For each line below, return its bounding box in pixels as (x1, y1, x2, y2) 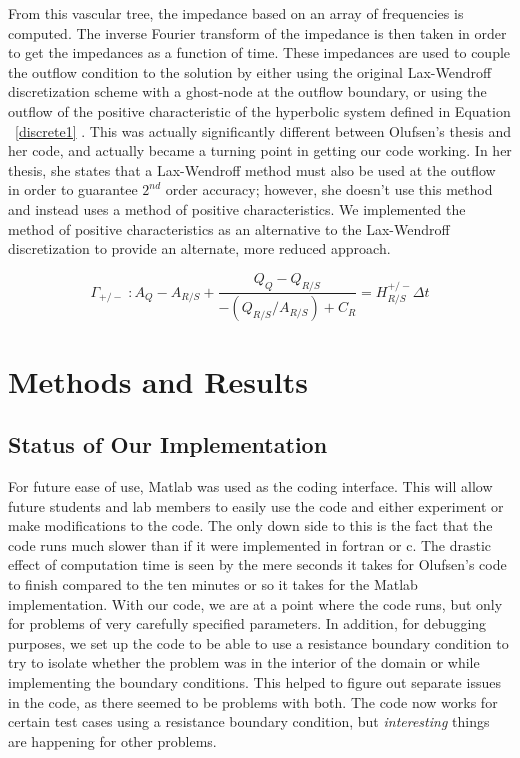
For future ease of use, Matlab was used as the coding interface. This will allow (8, 475, 493, 496)
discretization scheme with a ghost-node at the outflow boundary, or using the (8, 81, 487, 102)
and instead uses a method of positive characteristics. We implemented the (8, 198, 466, 219)
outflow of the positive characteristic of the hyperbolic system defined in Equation (8, 100, 511, 121)
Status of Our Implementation (8, 429, 328, 460)
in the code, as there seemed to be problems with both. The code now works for (8, 691, 498, 712)
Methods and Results (8, 360, 308, 401)
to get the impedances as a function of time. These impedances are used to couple (8, 42, 511, 63)
